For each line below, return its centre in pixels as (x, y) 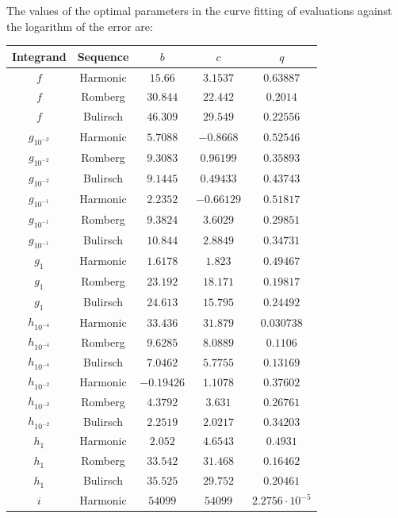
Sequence (103, 56)
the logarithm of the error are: (80, 26)
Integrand (39, 56)
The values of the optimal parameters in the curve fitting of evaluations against (199, 10)
